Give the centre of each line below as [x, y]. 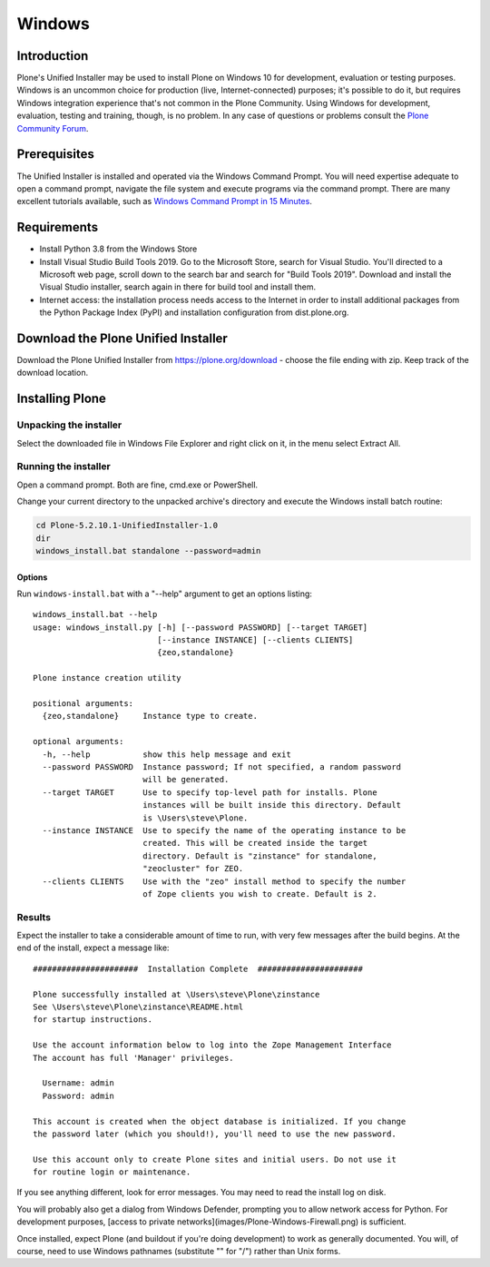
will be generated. [186, 780]
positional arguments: [83, 704]
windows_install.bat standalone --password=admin [148, 550]
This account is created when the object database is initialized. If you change [220, 1121]
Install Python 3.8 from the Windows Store [118, 249]
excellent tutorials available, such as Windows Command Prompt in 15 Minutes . [164, 201]
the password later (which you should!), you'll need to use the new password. [215, 1134]
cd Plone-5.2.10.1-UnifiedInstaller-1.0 [127, 525]
